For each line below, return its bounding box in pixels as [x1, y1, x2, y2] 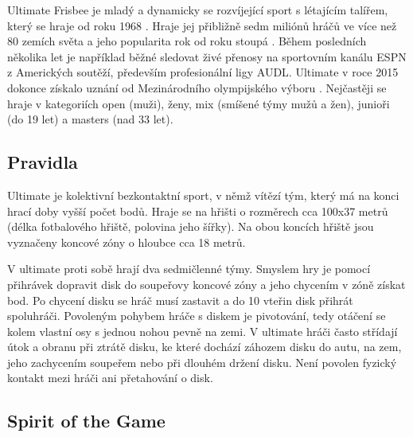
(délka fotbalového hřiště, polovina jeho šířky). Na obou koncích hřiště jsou [7, 218, 374, 235]
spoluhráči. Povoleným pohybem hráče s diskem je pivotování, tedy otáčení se [7, 307, 386, 324]
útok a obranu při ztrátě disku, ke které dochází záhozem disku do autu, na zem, [7, 338, 402, 355]
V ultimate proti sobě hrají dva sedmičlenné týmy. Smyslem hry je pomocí [7, 260, 371, 277]
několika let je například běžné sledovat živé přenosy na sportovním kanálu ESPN [7, 48, 407, 64]
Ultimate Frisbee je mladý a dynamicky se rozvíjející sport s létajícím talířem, [7, 2, 388, 18]
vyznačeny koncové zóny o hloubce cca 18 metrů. [7, 233, 246, 250]
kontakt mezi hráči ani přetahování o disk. [7, 369, 213, 386]
